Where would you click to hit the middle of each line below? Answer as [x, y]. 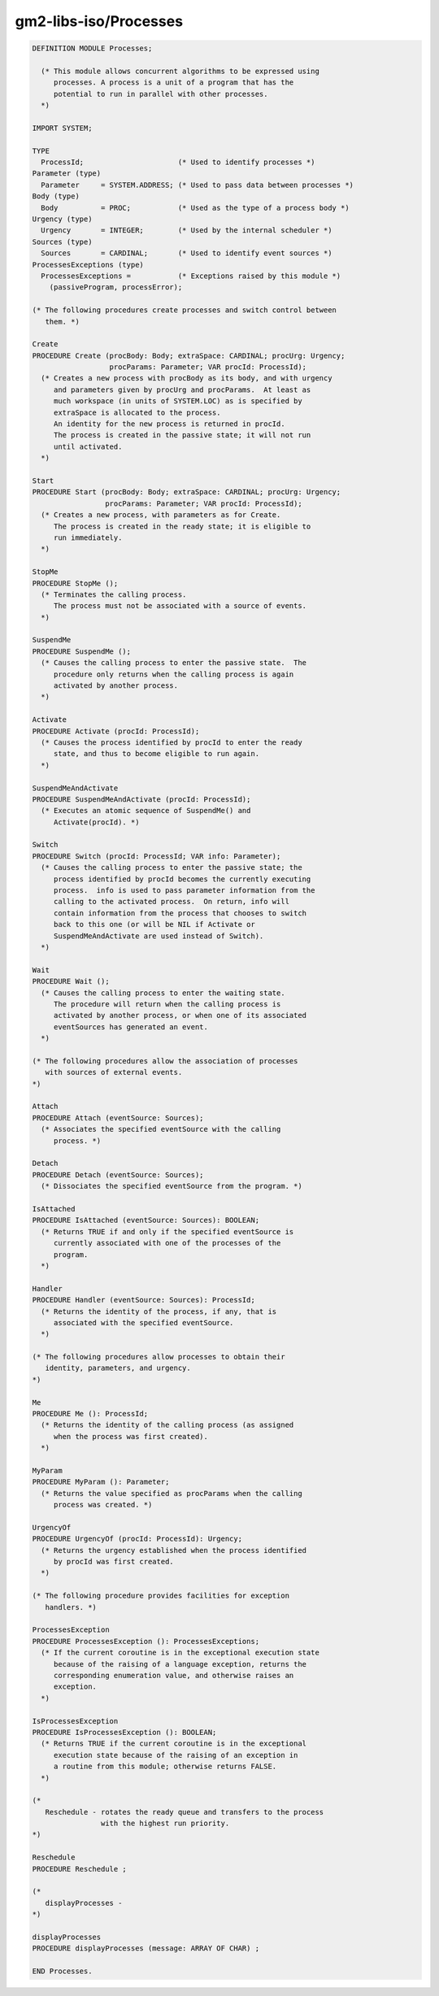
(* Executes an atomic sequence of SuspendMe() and [146, 811]
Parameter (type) [67, 174]
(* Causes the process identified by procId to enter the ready [172, 742]
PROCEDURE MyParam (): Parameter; [101, 1482]
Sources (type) [62, 241]
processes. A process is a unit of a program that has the [174, 83]
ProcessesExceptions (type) [88, 265]
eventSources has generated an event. [131, 1027]
